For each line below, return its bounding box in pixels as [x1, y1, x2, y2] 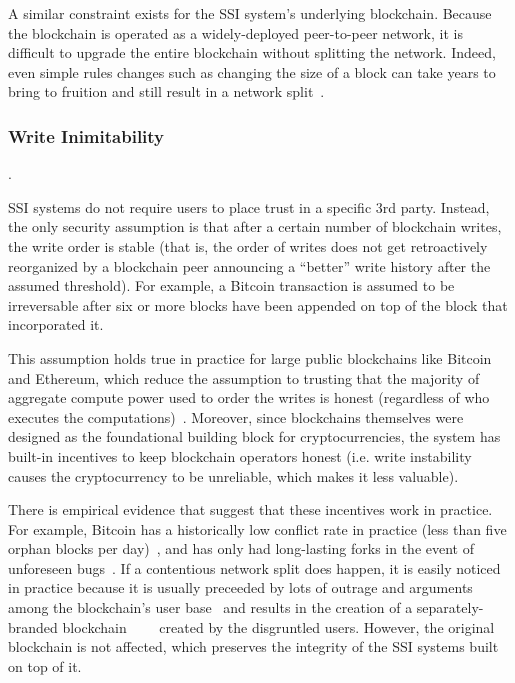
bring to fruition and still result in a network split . [8, 81, 325, 102]
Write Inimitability [8, 123, 165, 148]
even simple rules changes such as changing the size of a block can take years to [8, 61, 496, 82]
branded [8, 616, 58, 637]
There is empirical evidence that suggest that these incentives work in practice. [8, 499, 493, 520]
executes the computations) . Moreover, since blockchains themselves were [8, 406, 464, 427]
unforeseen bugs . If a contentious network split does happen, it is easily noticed [8, 557, 501, 578]
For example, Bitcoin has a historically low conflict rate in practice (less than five [8, 518, 507, 539]
